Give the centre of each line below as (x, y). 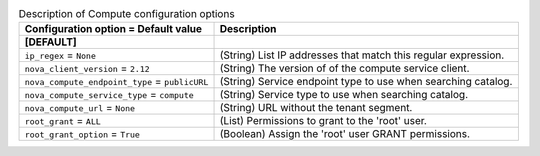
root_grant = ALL (63, 121)
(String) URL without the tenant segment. (316, 108)
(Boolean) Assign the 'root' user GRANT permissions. (344, 134)
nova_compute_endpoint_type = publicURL (116, 82)
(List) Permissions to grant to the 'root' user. (323, 121)
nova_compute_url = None (79, 108)
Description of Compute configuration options (126, 14)
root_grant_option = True (82, 134)
